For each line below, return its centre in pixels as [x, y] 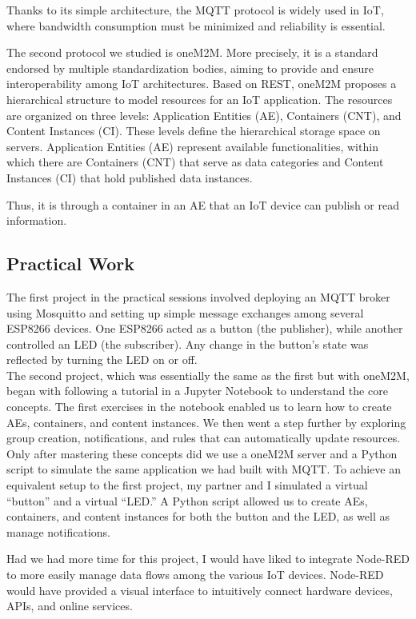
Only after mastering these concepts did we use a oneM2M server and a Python [202, 453]
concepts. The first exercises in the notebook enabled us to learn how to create [199, 407]
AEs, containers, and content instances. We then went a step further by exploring [206, 422]
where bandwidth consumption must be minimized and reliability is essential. [196, 25]
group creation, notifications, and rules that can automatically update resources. [204, 438]
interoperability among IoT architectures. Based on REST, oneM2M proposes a [202, 84]
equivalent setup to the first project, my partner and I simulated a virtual [187, 485]
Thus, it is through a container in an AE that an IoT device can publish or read [203, 204]
